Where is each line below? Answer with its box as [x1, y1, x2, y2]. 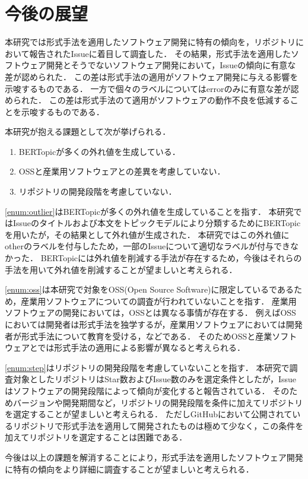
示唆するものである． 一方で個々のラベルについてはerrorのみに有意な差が [5, 82, 291, 94]
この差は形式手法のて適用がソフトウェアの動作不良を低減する [49, 94, 290, 106]
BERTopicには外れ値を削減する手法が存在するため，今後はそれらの [40, 252, 302, 264]
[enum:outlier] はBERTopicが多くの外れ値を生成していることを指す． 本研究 [5, 205, 294, 217]
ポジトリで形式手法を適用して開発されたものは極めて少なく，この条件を [21, 419, 304, 432]
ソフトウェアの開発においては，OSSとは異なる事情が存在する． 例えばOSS [5, 306, 296, 319]
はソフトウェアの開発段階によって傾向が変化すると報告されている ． [5, 384, 270, 396]
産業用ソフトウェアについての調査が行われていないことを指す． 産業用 [21, 294, 297, 307]
